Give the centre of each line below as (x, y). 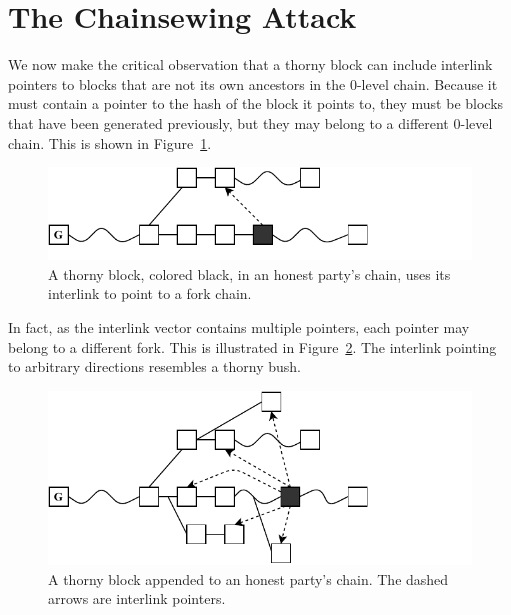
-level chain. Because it (427, 83)
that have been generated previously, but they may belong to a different (228, 122)
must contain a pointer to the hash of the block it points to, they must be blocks (256, 103)
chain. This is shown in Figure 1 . (110, 142)
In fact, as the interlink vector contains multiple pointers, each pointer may (239, 327)
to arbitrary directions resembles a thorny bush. (155, 366)
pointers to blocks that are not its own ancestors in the (177, 83)
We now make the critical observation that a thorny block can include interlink (250, 64)
